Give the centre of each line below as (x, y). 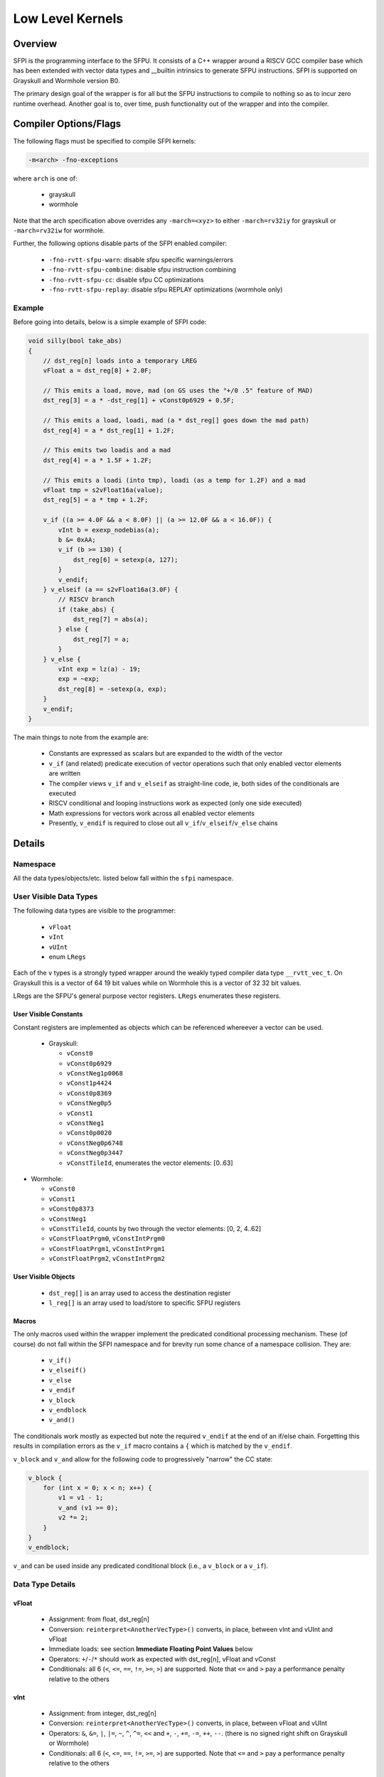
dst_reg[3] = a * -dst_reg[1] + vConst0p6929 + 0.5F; (139, 401)
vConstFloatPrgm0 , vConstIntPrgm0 (107, 1239)
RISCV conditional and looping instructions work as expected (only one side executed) (175, 803)
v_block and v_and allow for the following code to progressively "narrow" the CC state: (143, 1459)
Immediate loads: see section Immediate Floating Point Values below (151, 1649)
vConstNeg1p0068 (95, 1074)
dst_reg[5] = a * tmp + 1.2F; (96, 500)
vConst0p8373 (71, 1209)
